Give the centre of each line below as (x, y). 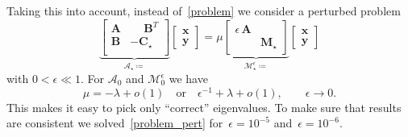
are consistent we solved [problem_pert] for (115, 123)
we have (188, 79)
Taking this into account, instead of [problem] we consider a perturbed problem (204, 10)
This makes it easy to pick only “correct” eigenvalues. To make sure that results (204, 107)
